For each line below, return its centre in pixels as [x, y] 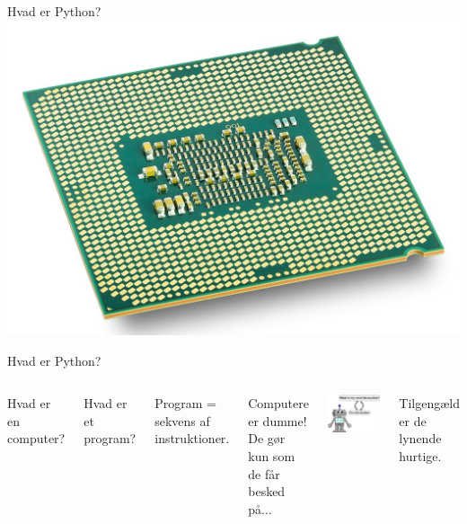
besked [267, 491]
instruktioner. [192, 438]
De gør [267, 438]
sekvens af [182, 420]
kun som [272, 456]
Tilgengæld [429, 403]
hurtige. [420, 456]
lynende [420, 438]
